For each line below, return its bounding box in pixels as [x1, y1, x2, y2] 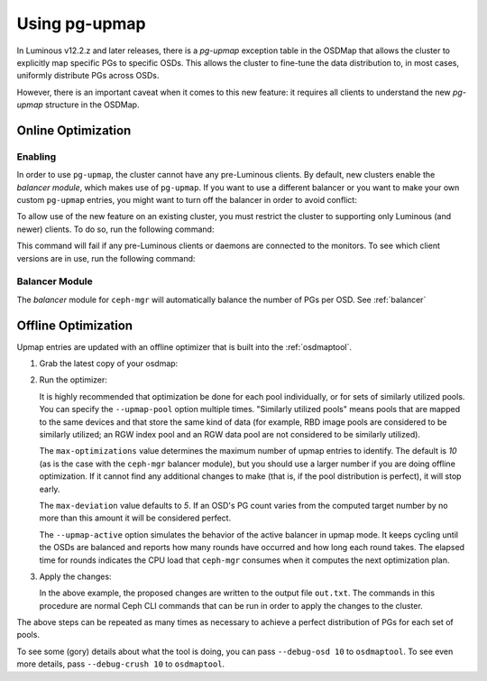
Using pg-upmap [16, 14, 146, 33]
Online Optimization [16, 123, 132, 138]
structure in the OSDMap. [45, 99, 140, 110]
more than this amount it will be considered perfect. [39, 512, 232, 523]
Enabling [16, 150, 57, 162]
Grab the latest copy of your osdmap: [39, 358, 179, 369]
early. [39, 483, 60, 494]
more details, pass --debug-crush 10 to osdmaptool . [16, 658, 225, 669]
